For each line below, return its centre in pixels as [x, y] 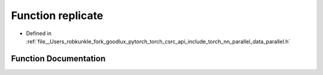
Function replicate [57, 15]
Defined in [39, 33]
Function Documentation [58, 59]
